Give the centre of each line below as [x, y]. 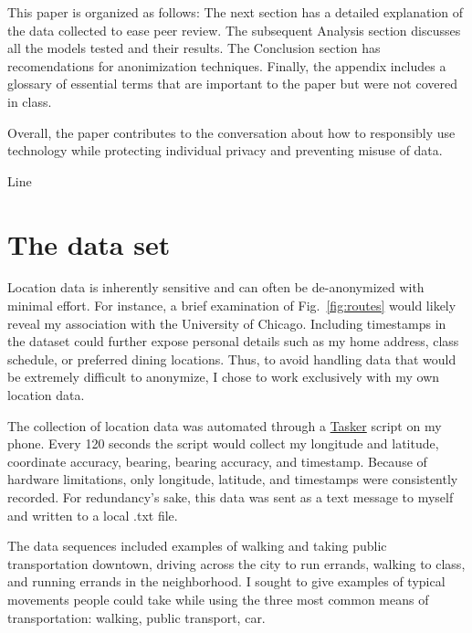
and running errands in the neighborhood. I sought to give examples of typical [226, 581]
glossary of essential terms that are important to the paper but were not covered [232, 84]
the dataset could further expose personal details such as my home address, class [233, 341]
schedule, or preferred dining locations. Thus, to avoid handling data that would [232, 359]
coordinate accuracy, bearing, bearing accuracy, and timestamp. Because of [217, 461]
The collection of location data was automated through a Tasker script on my [225, 425]
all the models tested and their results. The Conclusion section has [194, 48]
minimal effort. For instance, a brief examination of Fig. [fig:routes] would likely [232, 306]
